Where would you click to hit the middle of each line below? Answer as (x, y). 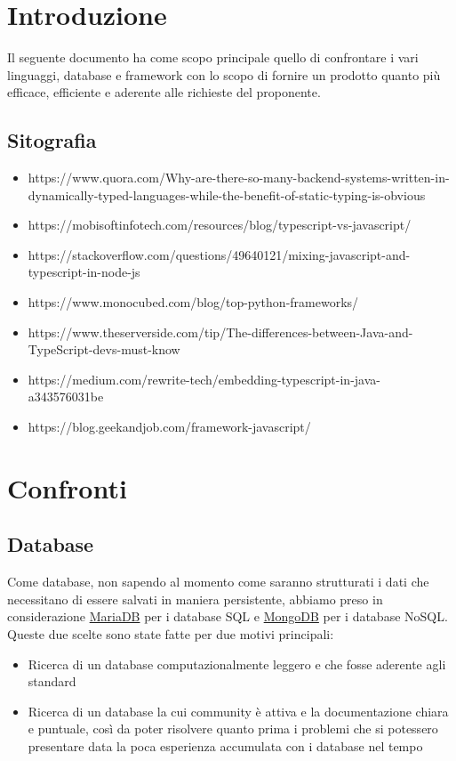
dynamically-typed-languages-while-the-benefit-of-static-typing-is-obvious (227, 194)
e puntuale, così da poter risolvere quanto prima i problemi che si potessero (233, 729)
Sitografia (52, 140)
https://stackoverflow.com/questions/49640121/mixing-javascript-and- (219, 254)
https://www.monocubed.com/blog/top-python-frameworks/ (193, 302)
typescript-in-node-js (84, 272)
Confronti (67, 487)
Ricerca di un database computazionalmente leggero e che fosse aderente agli (237, 664)
